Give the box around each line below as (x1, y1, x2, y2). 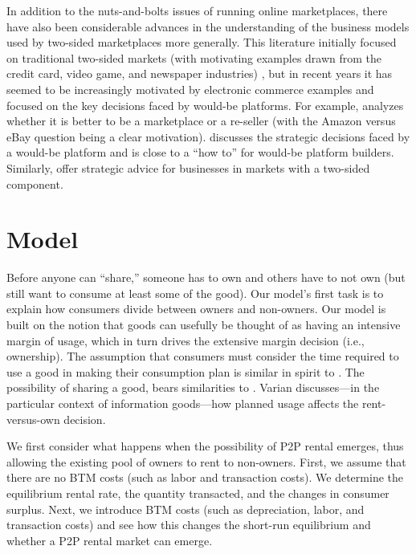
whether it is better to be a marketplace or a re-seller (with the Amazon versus (6, 112, 396, 129)
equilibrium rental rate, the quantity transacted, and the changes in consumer (6, 484, 389, 501)
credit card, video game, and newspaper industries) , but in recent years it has (6, 65, 393, 82)
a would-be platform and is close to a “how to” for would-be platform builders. (6, 144, 394, 161)
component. (6, 175, 63, 192)
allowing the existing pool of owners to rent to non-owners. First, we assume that (6, 453, 406, 470)
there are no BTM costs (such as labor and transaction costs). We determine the (6, 469, 403, 486)
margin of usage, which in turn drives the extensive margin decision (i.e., (6, 332, 365, 348)
